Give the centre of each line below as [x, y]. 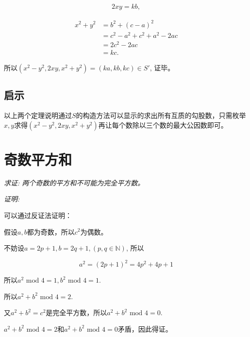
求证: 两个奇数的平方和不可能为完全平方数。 [74, 182]
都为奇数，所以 [51, 231]
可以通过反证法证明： [38, 215]
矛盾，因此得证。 [145, 329]
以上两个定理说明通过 [38, 115]
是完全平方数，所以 [76, 312]
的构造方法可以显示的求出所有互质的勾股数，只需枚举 [161, 115]
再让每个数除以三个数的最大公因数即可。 [163, 125]
